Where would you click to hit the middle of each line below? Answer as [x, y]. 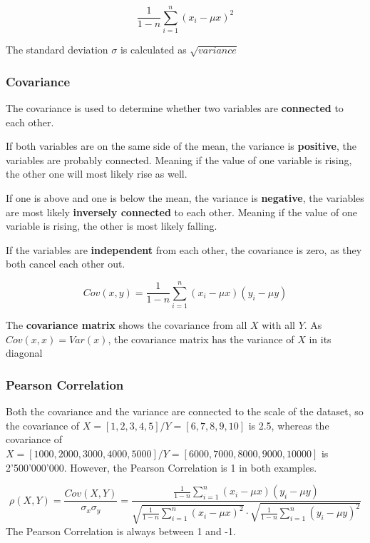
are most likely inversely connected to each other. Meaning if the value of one [181, 212]
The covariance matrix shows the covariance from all [127, 325]
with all [278, 325]
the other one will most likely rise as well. [97, 174]
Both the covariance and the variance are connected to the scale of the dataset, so [185, 411]
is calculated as [153, 50]
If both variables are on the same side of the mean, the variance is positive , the [181, 146]
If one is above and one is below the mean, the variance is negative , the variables [185, 198]
